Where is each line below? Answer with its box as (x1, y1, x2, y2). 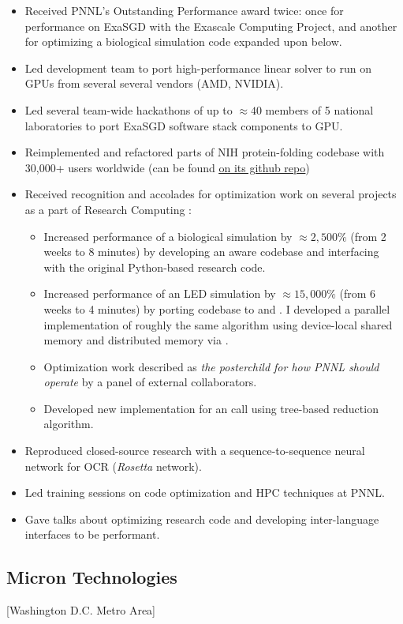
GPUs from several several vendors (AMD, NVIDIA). (24, 75, 284, 92)
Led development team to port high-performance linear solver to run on (24, 59, 371, 76)
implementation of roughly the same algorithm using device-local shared (43, 316, 393, 333)
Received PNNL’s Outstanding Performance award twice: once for (24, 2, 344, 18)
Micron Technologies (6, 565, 177, 589)
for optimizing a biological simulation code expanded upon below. (24, 33, 342, 50)
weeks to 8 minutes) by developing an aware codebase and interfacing (43, 243, 379, 260)
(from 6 (339, 285, 376, 302)
